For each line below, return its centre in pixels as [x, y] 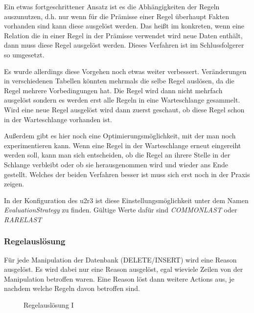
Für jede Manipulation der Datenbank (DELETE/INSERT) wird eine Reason [120, 259]
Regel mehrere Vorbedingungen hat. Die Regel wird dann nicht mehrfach [113, 90]
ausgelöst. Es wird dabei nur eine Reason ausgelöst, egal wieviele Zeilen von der [124, 269]
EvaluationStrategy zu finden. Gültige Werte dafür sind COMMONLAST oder [121, 210]
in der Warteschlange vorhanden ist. [58, 119]
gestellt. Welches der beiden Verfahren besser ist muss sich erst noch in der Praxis [127, 174]
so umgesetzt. [24, 54]
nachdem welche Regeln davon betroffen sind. [72, 288]
